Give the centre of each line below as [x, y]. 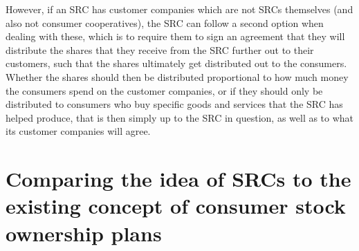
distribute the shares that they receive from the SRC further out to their [160, 49]
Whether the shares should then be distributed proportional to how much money [177, 76]
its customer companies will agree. [78, 131]
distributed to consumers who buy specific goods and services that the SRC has [174, 104]
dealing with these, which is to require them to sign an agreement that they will [175, 36]
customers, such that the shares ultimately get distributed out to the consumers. [176, 63]
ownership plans [84, 233]
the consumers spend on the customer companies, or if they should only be [164, 90]
